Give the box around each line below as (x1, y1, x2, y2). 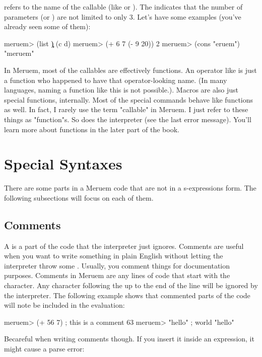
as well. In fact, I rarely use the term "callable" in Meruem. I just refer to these (4, 104, 248, 115)
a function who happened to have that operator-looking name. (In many (4, 74, 227, 85)
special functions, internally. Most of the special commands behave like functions (4, 94, 253, 105)
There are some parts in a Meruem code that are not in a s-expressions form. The (4, 183, 256, 193)
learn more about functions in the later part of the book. (4, 124, 179, 134)
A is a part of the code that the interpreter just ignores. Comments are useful (4, 240, 244, 251)
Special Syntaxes (4, 153, 122, 174)
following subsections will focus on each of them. (4, 192, 154, 203)
